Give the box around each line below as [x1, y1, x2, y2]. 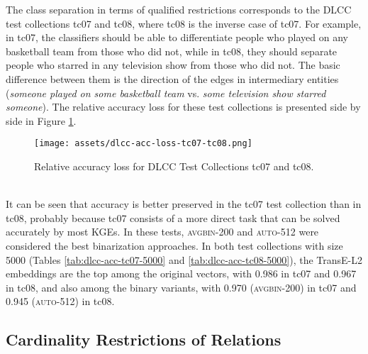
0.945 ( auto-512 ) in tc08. [6, 294, 115, 309]
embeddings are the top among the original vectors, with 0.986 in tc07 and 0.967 [6, 266, 357, 281]
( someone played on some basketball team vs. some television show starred [6, 85, 326, 100]
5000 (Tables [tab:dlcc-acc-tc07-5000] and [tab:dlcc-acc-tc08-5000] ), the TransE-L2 [6, 252, 363, 267]
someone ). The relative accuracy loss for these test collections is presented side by [6, 99, 361, 114]
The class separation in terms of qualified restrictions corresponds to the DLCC [6, 2, 352, 16]
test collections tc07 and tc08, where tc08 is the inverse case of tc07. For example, [6, 16, 362, 31]
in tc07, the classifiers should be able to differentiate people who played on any [6, 30, 348, 45]
